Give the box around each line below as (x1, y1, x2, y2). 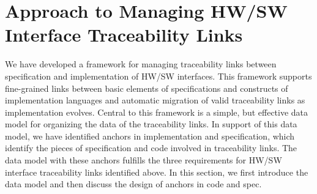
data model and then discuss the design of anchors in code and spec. (5, 177, 262, 190)
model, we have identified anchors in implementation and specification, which (5, 129, 295, 142)
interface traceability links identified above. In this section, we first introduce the (5, 165, 308, 178)
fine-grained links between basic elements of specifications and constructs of (5, 81, 288, 94)
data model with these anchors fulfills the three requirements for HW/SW (5, 154, 282, 166)
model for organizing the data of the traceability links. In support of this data (5, 118, 297, 130)
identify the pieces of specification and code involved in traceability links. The (5, 141, 297, 154)
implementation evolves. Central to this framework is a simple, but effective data (5, 105, 308, 118)
